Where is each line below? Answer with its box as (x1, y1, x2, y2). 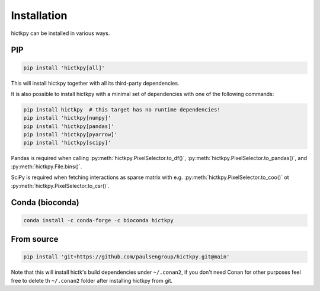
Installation (11, 9, 68, 22)
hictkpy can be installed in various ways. (11, 30, 110, 37)
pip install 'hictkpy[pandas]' (23, 123, 115, 130)
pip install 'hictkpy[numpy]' (23, 114, 111, 121)
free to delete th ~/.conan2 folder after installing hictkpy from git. (11, 277, 173, 284)
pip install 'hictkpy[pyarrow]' (23, 131, 118, 138)
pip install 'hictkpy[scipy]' (23, 139, 111, 146)
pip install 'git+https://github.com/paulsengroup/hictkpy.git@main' (23, 254, 230, 260)
